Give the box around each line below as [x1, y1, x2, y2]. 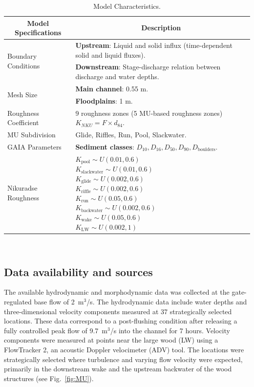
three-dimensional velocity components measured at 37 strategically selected [4, 306, 232, 316]
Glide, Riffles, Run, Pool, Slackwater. [75, 129, 187, 140]
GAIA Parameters [7, 141, 62, 151]
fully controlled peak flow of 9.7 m [4, 325, 108, 335]
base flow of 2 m [34, 297, 84, 307]
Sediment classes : [75, 141, 134, 151]
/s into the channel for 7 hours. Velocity [110, 325, 230, 335]
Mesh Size [7, 89, 38, 100]
